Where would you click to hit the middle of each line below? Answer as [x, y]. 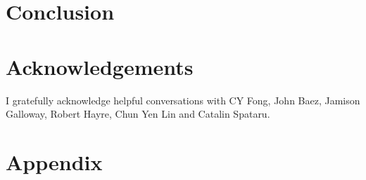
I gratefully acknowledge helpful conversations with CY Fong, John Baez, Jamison [183, 100]
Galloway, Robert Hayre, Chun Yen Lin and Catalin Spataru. [138, 114]
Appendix [54, 161]
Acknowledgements [100, 66]
